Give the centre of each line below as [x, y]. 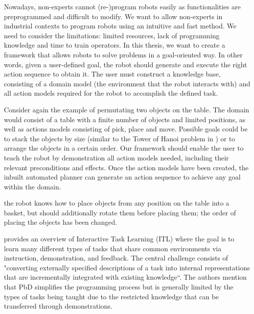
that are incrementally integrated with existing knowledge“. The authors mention [126, 277]
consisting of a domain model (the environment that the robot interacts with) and [127, 83]
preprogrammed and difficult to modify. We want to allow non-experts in [113, 16]
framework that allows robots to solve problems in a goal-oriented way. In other [123, 54]
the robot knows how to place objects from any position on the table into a [117, 203]
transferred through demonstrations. [58, 306]
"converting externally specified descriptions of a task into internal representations [127, 267]
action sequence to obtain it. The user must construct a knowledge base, [112, 74]
